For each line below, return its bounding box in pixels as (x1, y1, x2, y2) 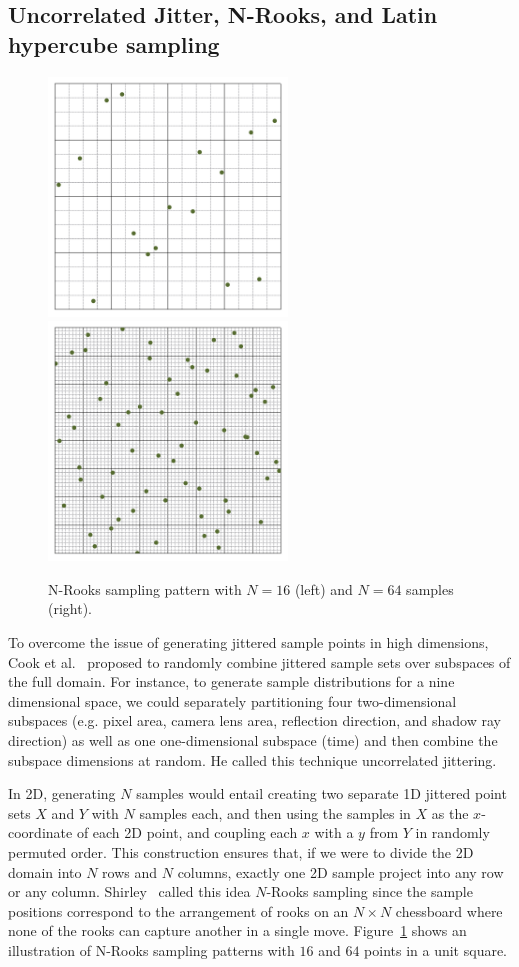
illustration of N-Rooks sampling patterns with (8, 939, 295, 960)
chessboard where (395, 900, 503, 921)
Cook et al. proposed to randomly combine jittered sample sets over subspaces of (8, 651, 511, 672)
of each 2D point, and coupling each (76, 822, 298, 843)
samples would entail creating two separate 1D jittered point (136, 783, 507, 804)
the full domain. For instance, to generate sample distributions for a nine (8, 671, 455, 692)
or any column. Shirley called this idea (8, 881, 251, 902)
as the (431, 802, 469, 823)
